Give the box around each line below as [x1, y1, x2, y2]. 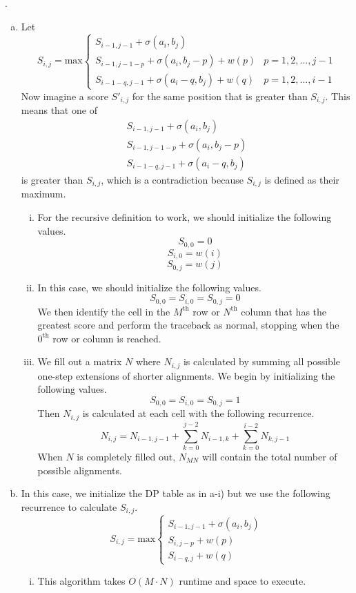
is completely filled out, [77, 449, 176, 463]
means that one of [21, 103, 97, 117]
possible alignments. [37, 463, 122, 477]
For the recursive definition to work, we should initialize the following [37, 209, 332, 224]
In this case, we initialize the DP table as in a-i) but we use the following [21, 486, 330, 500]
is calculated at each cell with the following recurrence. [82, 406, 315, 420]
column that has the [241, 304, 327, 318]
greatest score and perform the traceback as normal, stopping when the [37, 318, 339, 332]
